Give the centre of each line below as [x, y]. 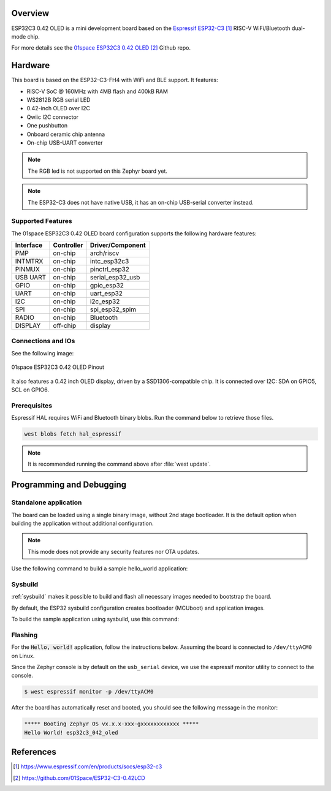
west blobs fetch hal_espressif [73, 434]
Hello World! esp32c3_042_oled [71, 732]
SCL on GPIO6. [30, 390]
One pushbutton [47, 126]
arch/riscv [105, 253]
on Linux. [23, 656]
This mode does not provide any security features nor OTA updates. [113, 551]
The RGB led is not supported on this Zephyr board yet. [98, 171]
